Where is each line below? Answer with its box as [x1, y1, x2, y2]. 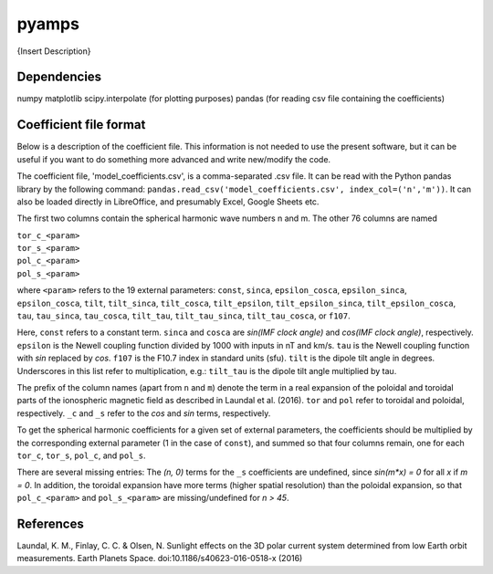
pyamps [16, 14, 79, 34]
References [16, 516, 84, 531]
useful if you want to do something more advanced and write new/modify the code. [16, 153, 331, 164]
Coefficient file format [16, 117, 146, 132]
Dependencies [16, 69, 102, 85]
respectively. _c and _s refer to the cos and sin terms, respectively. [16, 407, 271, 419]
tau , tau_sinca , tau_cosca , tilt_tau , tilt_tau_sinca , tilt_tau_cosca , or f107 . [16, 310, 351, 321]
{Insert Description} [16, 46, 91, 57]
